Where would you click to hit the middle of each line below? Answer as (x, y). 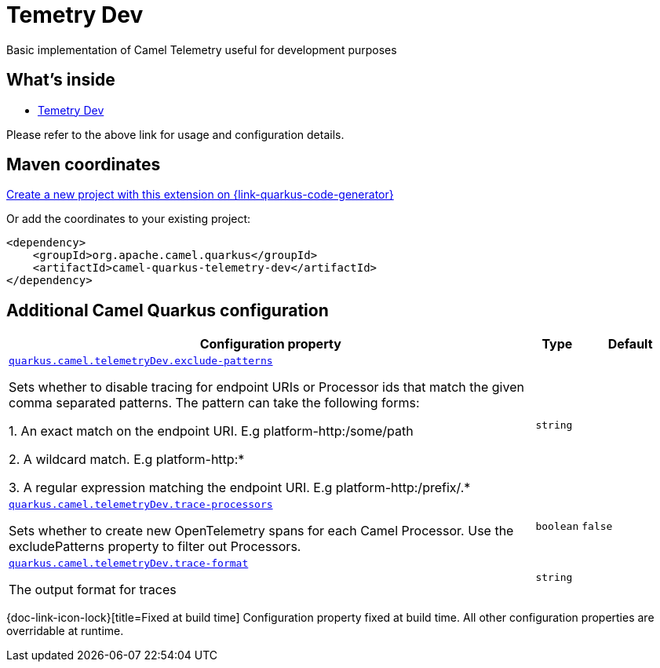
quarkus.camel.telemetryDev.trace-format (129, 564)
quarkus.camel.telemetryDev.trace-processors (141, 505)
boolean (557, 527)
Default (630, 344)
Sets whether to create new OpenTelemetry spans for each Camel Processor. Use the (261, 531)
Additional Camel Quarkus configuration (168, 310)
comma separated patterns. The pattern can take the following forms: (214, 403)
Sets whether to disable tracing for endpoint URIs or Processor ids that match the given (266, 387)
